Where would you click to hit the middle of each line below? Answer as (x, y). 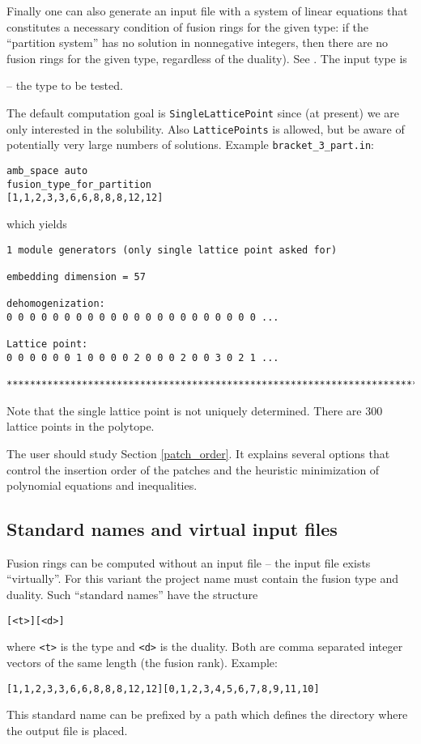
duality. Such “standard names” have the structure (132, 595)
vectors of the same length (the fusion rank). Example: (142, 662)
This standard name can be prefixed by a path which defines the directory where (207, 714)
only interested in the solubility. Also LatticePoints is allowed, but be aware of (206, 128)
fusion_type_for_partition (79, 184)
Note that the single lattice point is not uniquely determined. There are (184, 410)
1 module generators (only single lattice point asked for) (172, 250)
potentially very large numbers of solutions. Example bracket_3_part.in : (191, 145)
